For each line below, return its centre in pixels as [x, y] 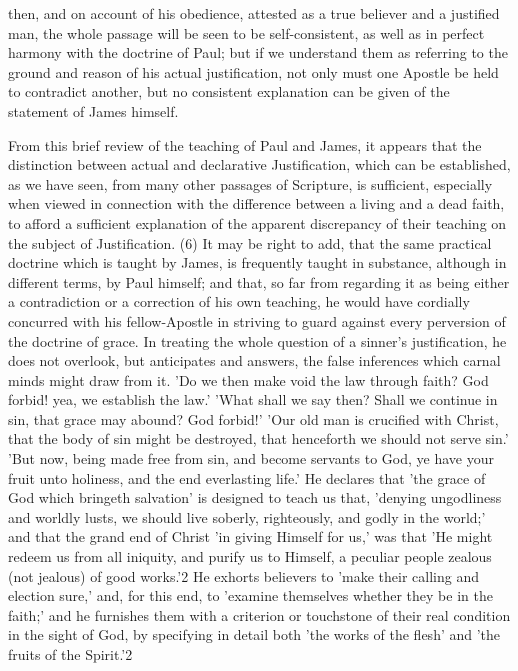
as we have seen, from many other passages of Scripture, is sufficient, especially [250, 183]
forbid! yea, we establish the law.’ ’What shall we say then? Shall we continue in [253, 399]
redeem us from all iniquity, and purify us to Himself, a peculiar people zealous [250, 556]
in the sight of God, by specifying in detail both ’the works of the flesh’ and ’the [254, 634]
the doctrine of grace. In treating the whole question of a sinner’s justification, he [257, 340]
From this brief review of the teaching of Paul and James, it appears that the [245, 144]
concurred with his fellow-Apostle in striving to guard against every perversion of [257, 320]
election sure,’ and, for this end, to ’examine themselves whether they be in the [250, 595]
